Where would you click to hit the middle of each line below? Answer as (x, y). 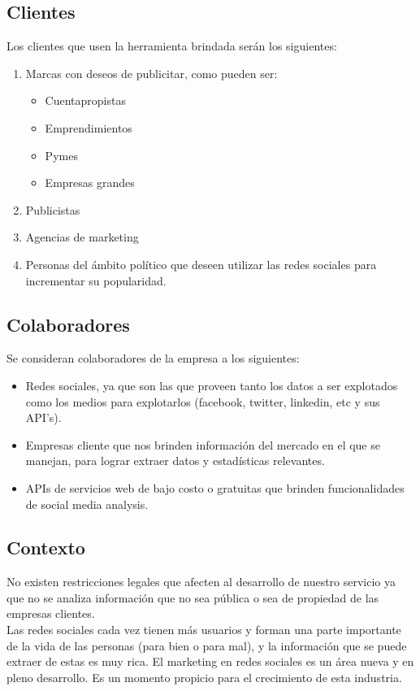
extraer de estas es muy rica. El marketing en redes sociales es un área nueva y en (210, 661)
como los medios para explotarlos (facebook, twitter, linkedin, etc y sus (203, 401)
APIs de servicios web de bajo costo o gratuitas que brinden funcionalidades (215, 487)
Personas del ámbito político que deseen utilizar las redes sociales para (201, 264)
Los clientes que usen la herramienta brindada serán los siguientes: (172, 46)
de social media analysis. (87, 504)
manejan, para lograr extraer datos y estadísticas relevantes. (175, 461)
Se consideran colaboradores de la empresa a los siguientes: (153, 358)
